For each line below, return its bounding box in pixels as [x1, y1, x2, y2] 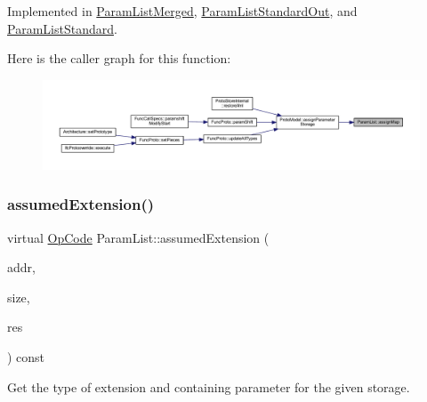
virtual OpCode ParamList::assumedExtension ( [7, 228, 270, 246]
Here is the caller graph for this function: [7, 49, 231, 68]
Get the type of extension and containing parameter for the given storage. [7, 377, 410, 396]
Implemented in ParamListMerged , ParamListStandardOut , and [7, 2, 358, 20]
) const [7, 348, 45, 366]
